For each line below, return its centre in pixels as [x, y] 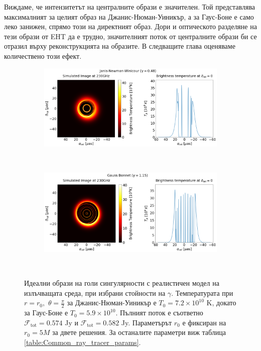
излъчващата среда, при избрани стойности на [95, 292]
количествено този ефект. [43, 55]
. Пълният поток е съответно [159, 313]
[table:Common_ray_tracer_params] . [83, 342]
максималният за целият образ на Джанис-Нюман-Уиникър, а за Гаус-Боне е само [129, 16]
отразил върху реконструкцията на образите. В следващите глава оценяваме [120, 46]
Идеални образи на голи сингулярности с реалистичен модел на [122, 283]
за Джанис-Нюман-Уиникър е [112, 303]
